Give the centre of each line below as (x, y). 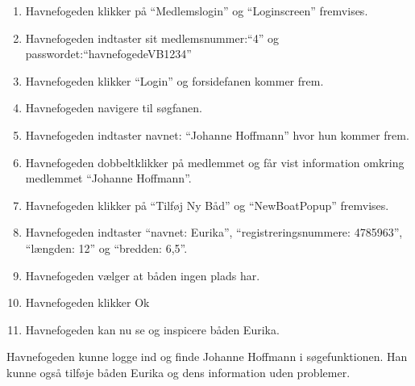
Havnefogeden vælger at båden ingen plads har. (143, 275)
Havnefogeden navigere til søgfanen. (114, 108)
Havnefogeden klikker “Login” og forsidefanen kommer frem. (174, 80)
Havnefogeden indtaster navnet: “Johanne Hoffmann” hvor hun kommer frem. (217, 134)
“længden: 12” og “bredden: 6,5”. (106, 248)
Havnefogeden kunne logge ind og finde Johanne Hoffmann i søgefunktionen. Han (207, 357)
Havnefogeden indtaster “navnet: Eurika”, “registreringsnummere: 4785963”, (214, 232)
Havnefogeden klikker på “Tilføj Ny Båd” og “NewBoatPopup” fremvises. (207, 205)
